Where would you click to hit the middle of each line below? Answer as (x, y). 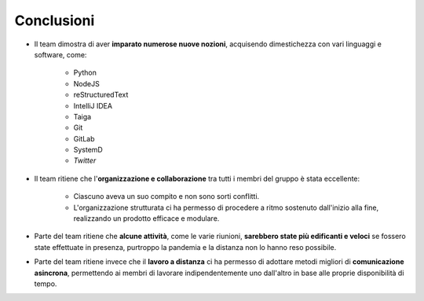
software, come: (60, 54)
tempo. (46, 284)
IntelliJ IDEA (93, 105)
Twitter (85, 160)
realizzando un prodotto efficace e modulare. (146, 218)
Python (85, 73)
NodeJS (86, 83)
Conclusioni (55, 20)
